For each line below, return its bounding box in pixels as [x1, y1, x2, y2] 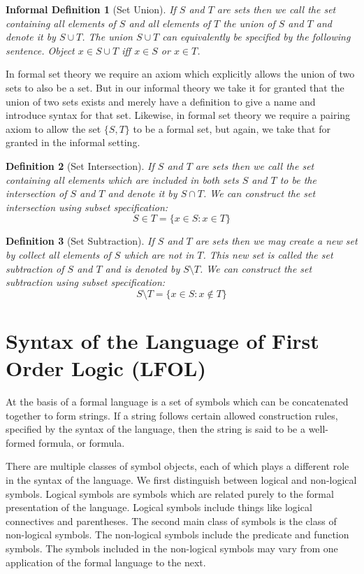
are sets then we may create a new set [195, 234, 358, 248]
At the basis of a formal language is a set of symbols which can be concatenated [6, 394, 349, 408]
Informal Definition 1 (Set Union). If [6, 2, 176, 16]
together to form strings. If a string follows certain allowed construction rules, [6, 408, 338, 422]
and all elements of [129, 15, 211, 30]
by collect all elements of [6, 247, 111, 261]
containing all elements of [6, 15, 116, 30]
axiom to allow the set [6, 121, 101, 136]
